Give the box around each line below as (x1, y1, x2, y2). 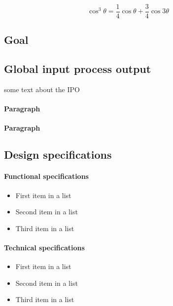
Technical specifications (4, 242, 85, 252)
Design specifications (4, 147, 112, 162)
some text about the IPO (4, 84, 80, 95)
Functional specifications (4, 171, 89, 181)
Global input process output (4, 61, 151, 76)
